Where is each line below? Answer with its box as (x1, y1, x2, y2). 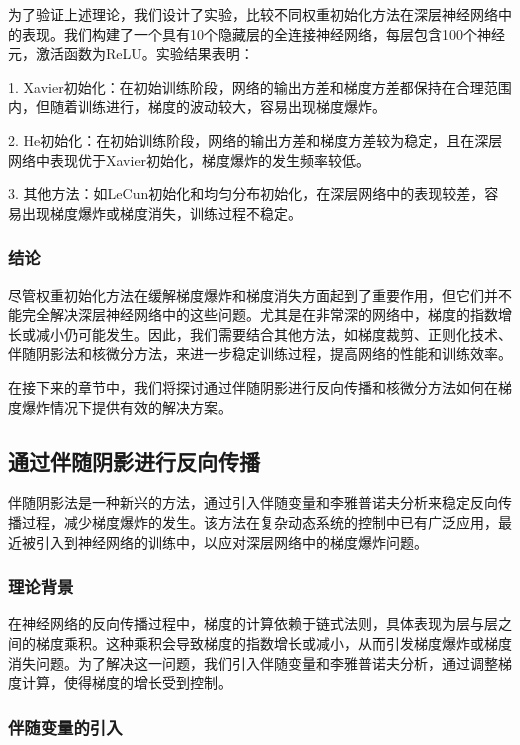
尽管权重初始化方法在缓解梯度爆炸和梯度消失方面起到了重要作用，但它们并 (8, 284, 498, 305)
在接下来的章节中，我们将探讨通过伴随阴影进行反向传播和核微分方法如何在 (8, 376, 498, 397)
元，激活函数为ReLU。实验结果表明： (8, 43, 254, 64)
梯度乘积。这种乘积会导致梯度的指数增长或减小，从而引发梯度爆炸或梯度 (35, 632, 512, 653)
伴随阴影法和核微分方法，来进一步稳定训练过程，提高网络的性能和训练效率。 (8, 343, 512, 364)
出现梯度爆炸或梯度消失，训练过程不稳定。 (21, 202, 302, 223)
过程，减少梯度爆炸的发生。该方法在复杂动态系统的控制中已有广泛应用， (21, 511, 498, 532)
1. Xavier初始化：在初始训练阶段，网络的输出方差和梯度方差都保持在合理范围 (8, 76, 512, 97)
